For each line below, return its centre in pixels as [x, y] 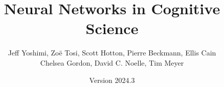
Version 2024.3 [112, 80]
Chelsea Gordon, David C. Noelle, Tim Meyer [112, 62]
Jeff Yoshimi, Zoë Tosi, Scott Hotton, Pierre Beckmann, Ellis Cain [112, 53]
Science [112, 28]
